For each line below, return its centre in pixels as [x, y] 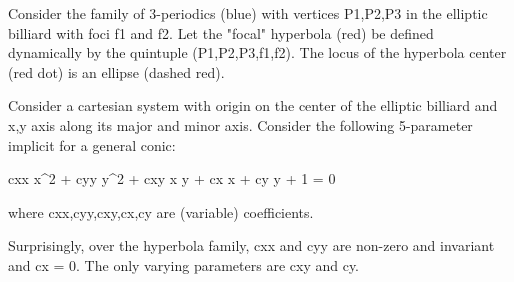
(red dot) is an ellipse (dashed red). [116, 71]
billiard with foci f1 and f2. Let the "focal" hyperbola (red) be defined [221, 32]
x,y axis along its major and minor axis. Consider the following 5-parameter [240, 124]
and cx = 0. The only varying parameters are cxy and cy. [184, 264]
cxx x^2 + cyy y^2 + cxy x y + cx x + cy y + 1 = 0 [172, 178]
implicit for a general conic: [92, 144]
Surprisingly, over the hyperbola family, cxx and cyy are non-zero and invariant [251, 245]
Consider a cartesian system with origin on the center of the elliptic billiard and [253, 105]
